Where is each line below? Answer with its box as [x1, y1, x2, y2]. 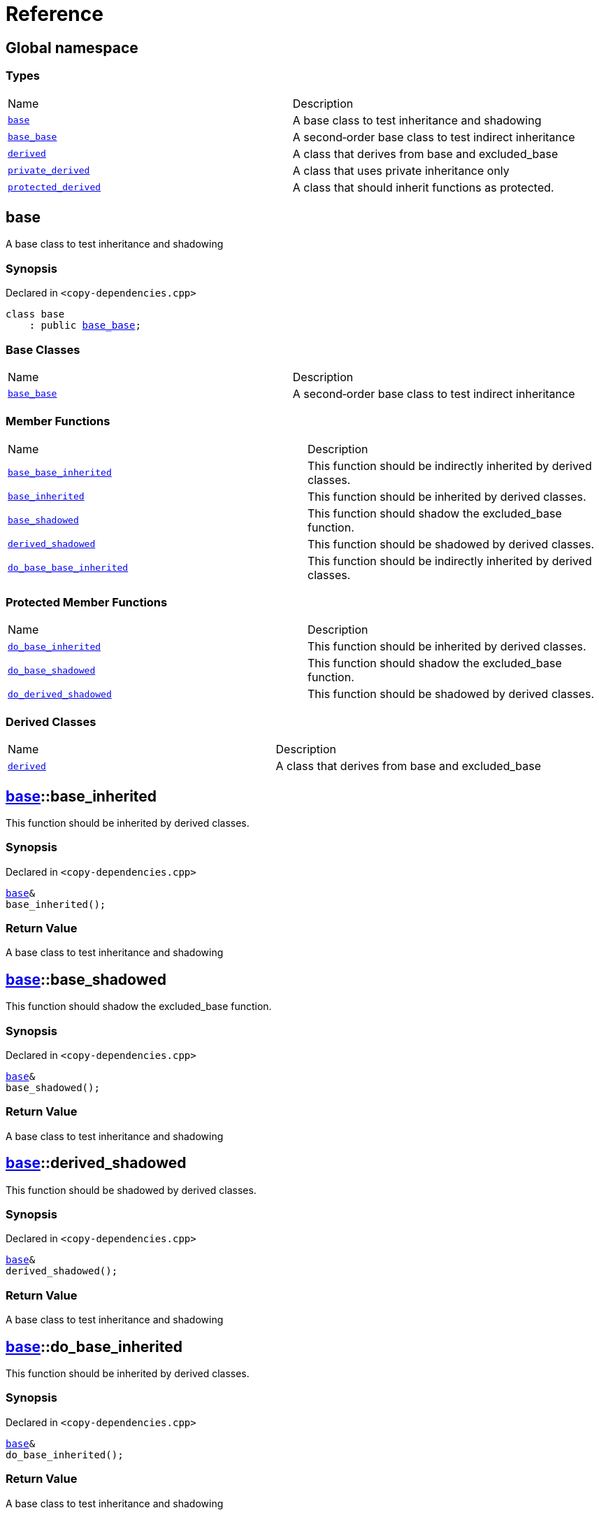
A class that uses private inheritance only [292, 163, 510, 178]
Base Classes [6, 342, 80, 357]
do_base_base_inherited [8, 562, 129, 574]
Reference [6, 2, 103, 26]
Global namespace [6, 38, 138, 57]
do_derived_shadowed [8, 688, 112, 699]
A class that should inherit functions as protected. [292, 180, 554, 194]
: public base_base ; [29, 320, 141, 332]
